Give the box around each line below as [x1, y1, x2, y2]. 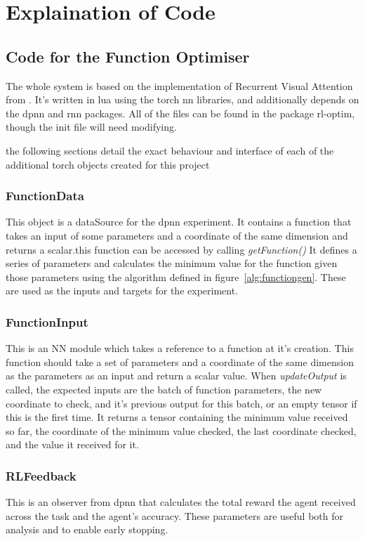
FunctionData [6, 187, 84, 204]
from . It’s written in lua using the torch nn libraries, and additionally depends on [6, 92, 359, 107]
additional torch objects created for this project [6, 157, 210, 171]
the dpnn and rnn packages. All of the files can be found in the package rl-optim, [6, 105, 355, 120]
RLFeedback [6, 467, 77, 484]
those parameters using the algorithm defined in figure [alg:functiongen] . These [6, 269, 346, 284]
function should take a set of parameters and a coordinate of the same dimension [6, 354, 354, 369]
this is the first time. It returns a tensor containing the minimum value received [6, 410, 348, 424]
